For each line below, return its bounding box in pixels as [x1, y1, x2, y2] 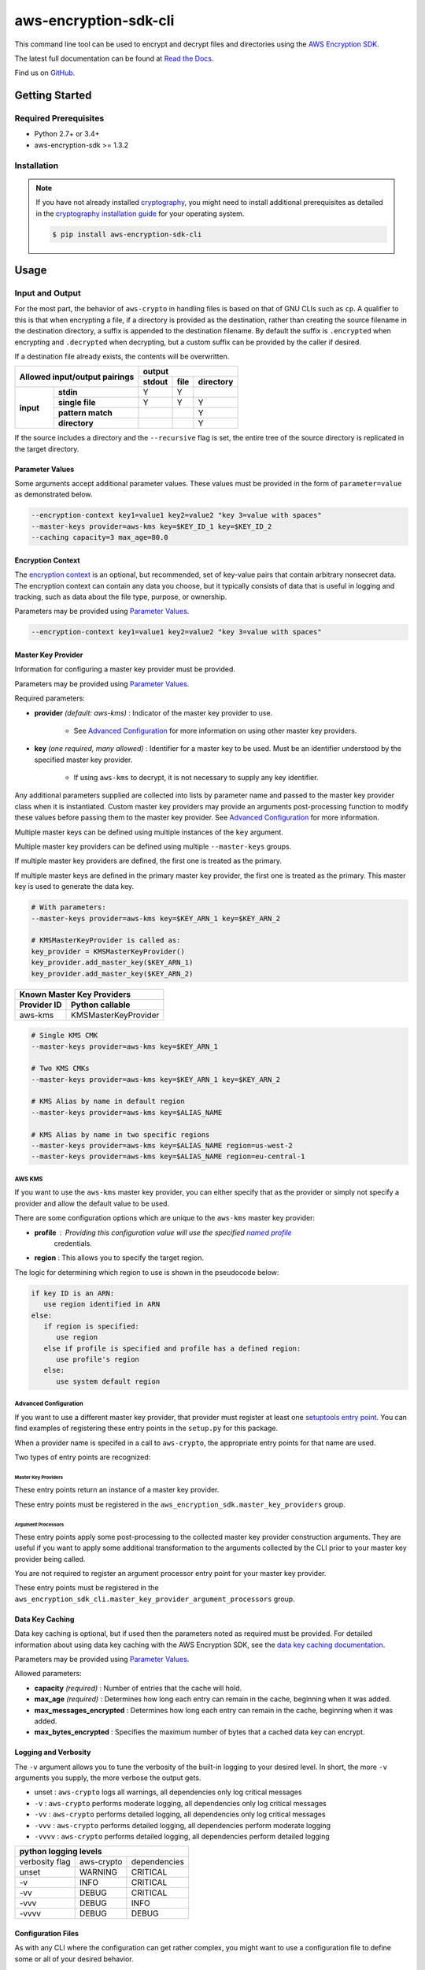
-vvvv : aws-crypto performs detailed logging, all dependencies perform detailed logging [34, 1832, 330, 1842]
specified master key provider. [34, 755, 133, 764]
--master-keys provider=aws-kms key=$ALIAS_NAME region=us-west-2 [31, 1141, 293, 1150]
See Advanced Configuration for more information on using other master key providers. [73, 726, 357, 735]
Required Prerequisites [14, 113, 105, 124]
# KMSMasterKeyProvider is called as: [31, 936, 181, 945]
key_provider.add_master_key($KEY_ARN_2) [31, 969, 194, 978]
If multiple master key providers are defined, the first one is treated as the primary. [14, 856, 283, 866]
